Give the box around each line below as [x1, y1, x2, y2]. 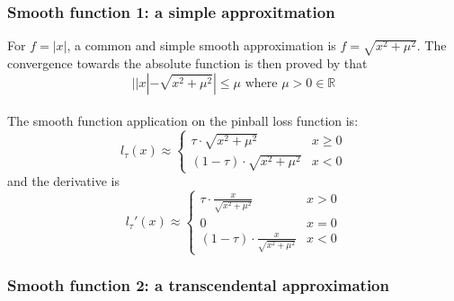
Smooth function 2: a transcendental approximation [7, 274, 389, 297]
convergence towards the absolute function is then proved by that [7, 53, 368, 72]
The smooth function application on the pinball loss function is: [7, 111, 359, 130]
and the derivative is [7, 172, 120, 190]
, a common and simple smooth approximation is [67, 36, 336, 55]
